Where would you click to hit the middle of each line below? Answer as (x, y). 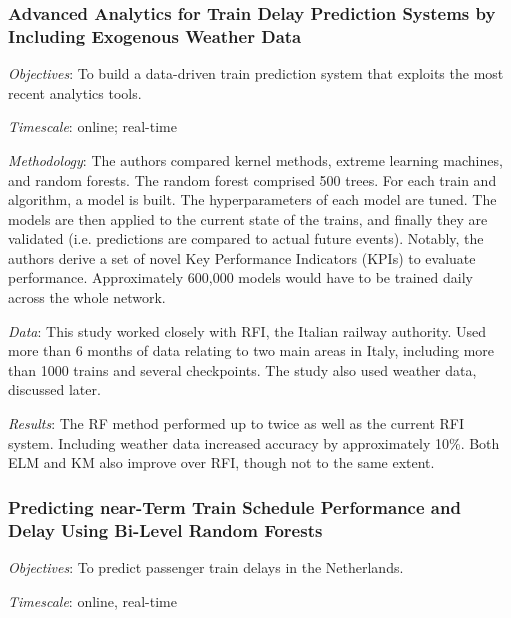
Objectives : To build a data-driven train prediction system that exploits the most (256, 73)
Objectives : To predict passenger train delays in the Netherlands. (206, 566)
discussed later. (54, 389)
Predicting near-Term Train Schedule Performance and (234, 506)
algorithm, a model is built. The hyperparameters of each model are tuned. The (252, 199)
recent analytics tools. (75, 92)
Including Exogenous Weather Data (155, 35)
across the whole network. (87, 297)
